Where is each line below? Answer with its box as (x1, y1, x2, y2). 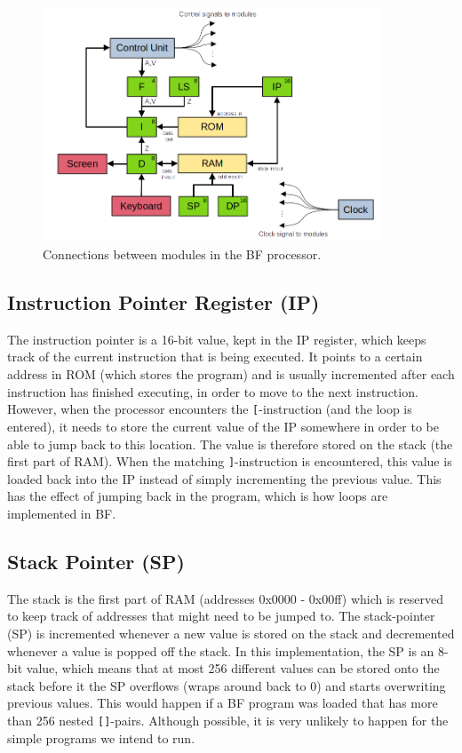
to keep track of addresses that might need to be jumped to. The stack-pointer (7, 606, 435, 625)
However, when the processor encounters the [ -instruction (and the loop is (7, 400, 412, 418)
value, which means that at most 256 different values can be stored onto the (26, 659, 440, 678)
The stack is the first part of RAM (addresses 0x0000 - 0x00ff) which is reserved (7, 589, 443, 607)
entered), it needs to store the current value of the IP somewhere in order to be (7, 416, 439, 435)
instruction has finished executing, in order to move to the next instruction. (7, 382, 418, 400)
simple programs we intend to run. (7, 728, 195, 747)
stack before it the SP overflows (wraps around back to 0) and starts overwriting (7, 676, 446, 694)
